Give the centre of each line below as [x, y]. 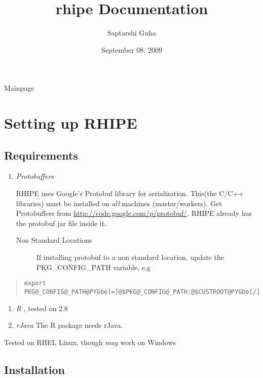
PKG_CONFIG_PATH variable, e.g [93, 267]
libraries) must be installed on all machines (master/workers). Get [119, 203]
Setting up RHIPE [71, 123]
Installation [34, 369]
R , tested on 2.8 [42, 308]
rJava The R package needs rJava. [69, 325]
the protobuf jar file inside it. [61, 223]
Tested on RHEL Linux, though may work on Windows [90, 342]
